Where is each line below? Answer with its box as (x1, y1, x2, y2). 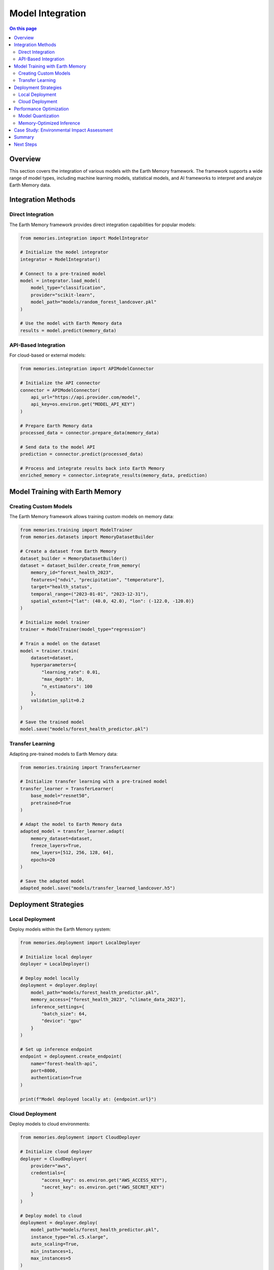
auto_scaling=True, (30, 1241, 80, 1247)
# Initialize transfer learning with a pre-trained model (20, 779, 167, 784)
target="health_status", (30, 584, 93, 590)
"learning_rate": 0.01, (41, 669, 101, 675)
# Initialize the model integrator (20, 249, 109, 255)
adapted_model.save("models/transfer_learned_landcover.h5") (20, 885, 176, 891)
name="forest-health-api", (30, 1061, 98, 1066)
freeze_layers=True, (30, 842, 82, 848)
